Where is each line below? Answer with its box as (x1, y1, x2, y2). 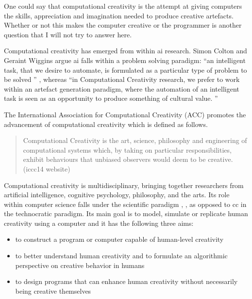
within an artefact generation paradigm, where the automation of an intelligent (4, 83, 239, 94)
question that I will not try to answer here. (4, 29, 132, 39)
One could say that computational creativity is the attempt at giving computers (4, 1, 242, 11)
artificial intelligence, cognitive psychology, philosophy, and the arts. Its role (4, 189, 230, 200)
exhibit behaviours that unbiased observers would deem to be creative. (23, 154, 233, 164)
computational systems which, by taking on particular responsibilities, (23, 144, 232, 155)
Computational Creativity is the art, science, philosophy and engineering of (23, 135, 247, 145)
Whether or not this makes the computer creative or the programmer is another (4, 20, 242, 30)
